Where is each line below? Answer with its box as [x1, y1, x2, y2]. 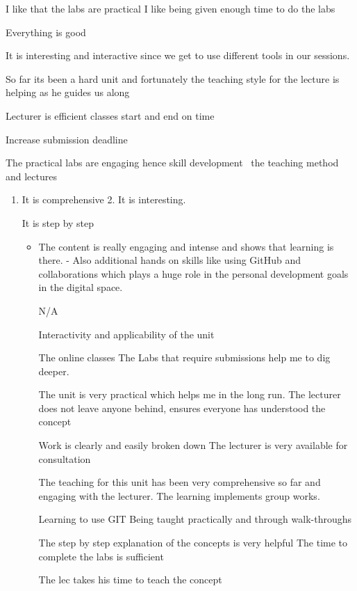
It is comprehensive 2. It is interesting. [22, 192, 186, 207]
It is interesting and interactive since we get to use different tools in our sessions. [6, 48, 350, 63]
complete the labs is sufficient [38, 549, 164, 563]
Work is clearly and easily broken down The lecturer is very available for [38, 438, 348, 452]
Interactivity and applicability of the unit [38, 326, 215, 341]
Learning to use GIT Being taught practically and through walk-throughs [38, 512, 351, 526]
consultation [38, 451, 91, 466]
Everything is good [6, 24, 86, 39]
